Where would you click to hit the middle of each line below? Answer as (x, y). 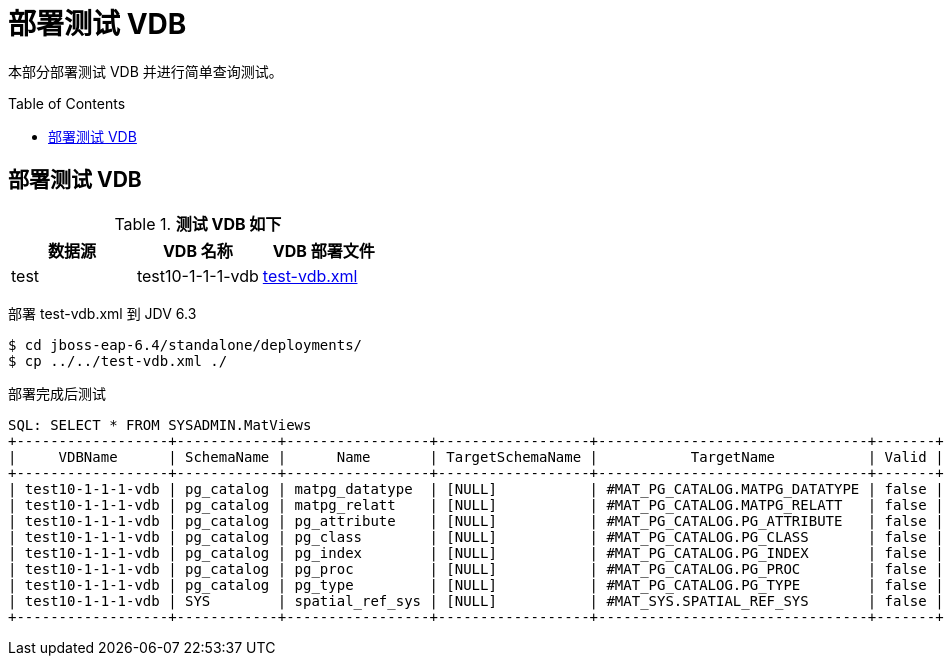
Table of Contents (67, 103)
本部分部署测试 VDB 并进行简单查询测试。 (145, 71)
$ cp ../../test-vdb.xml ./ (118, 360)
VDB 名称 (197, 250)
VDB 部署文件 (323, 250)
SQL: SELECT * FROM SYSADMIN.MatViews (160, 424)
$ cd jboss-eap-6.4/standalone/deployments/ (185, 344)
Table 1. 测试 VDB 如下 (198, 223)
